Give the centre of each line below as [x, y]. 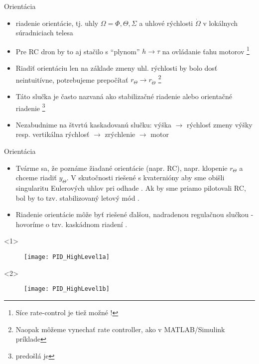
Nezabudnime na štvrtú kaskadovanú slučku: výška [94, 124]
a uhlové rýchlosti [166, 23]
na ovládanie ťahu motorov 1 [206, 50]
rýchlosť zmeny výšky [220, 124]
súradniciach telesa [44, 33]
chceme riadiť [36, 178]
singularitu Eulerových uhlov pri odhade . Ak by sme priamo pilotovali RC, [131, 188]
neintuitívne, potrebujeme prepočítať [72, 79]
